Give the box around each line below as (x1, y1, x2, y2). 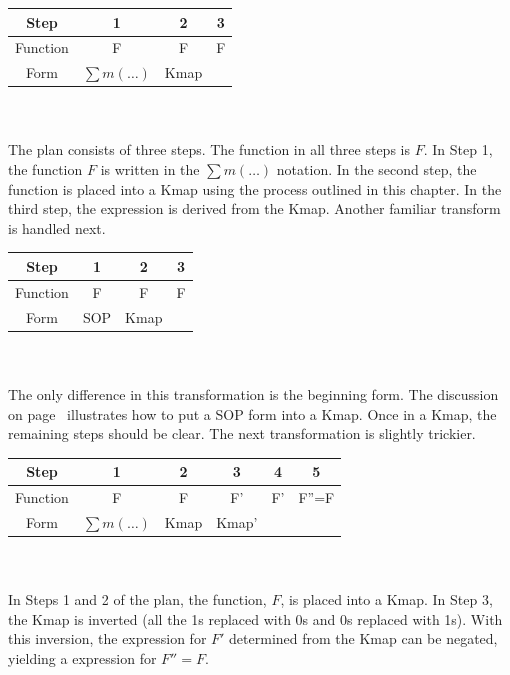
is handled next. (8, 217, 106, 238)
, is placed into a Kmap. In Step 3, (280, 589, 493, 610)
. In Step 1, (423, 139, 493, 160)
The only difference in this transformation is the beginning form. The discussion (8, 383, 499, 404)
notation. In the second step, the (276, 159, 477, 180)
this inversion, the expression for (8, 628, 207, 649)
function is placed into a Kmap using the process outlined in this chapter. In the (8, 178, 502, 199)
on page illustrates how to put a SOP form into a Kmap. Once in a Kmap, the (8, 403, 497, 424)
